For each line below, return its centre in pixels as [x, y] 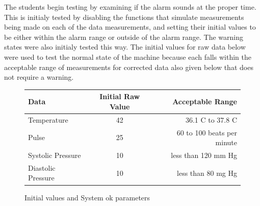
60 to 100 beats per [207, 132]
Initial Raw [120, 96]
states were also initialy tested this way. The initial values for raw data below [125, 47]
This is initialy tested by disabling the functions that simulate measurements [124, 17]
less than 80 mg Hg [207, 173]
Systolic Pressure [55, 155]
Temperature [48, 119]
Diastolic [42, 167]
